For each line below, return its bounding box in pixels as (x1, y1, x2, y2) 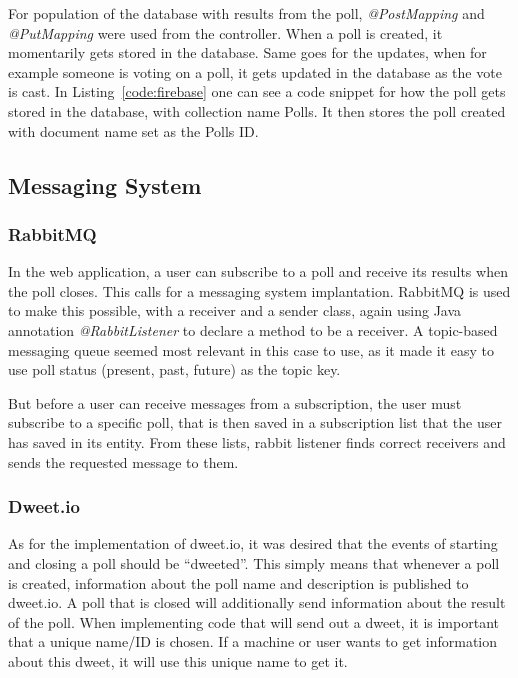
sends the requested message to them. (8, 451, 239, 472)
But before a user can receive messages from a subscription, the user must (8, 392, 462, 413)
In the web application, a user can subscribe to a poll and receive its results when (8, 261, 508, 282)
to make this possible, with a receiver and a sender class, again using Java (8, 300, 462, 321)
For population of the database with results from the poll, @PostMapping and (8, 3, 485, 23)
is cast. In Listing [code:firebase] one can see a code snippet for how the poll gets (8, 81, 506, 102)
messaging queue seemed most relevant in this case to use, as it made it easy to (8, 339, 494, 360)
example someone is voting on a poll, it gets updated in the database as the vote (8, 61, 502, 82)
